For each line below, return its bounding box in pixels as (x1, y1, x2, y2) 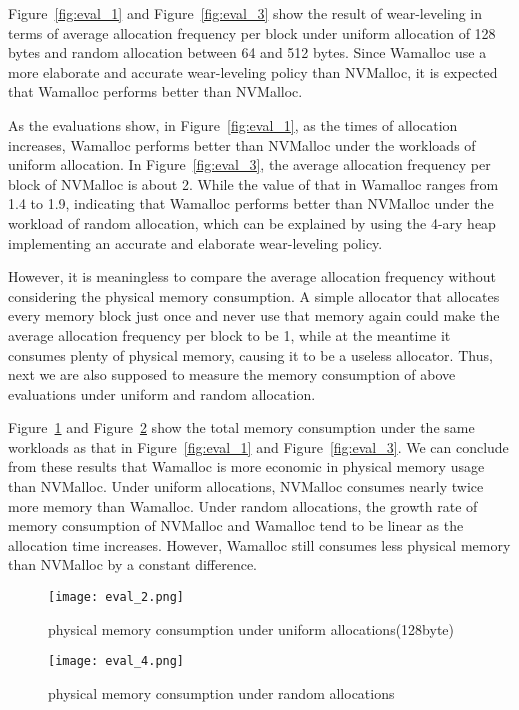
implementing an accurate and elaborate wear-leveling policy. (8, 232, 383, 253)
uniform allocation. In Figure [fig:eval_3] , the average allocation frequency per (8, 154, 491, 175)
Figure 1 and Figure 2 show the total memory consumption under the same (8, 417, 475, 438)
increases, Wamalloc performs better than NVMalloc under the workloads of (8, 134, 476, 155)
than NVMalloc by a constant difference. (8, 554, 258, 575)
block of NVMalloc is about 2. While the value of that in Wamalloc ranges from (8, 173, 499, 194)
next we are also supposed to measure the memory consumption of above (8, 364, 456, 385)
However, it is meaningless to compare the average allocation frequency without (8, 266, 497, 287)
